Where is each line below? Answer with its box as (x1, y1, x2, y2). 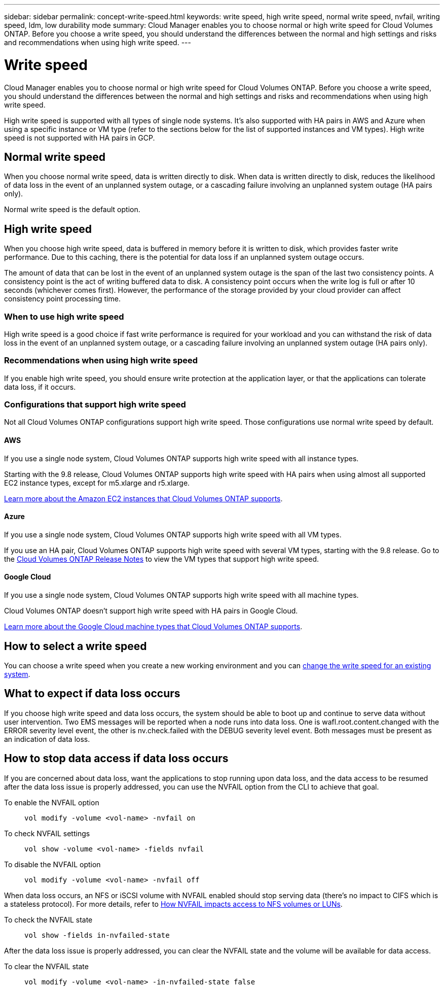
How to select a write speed (4, 639, 147, 653)
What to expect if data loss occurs (4, 687, 180, 700)
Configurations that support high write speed (4, 399, 186, 410)
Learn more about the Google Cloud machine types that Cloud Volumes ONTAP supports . (4, 622, 303, 631)
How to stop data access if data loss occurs (4, 752, 229, 765)
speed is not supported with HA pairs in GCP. (4, 133, 155, 142)
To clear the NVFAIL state (4, 962, 89, 971)
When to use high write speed (4, 311, 124, 322)
